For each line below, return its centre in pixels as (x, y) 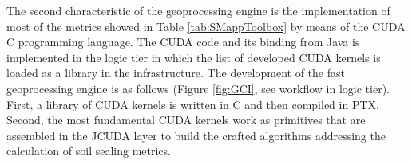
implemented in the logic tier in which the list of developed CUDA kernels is (194, 57)
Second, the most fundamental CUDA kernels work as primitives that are (186, 120)
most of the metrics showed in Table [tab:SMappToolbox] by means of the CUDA (206, 26)
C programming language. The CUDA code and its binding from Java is (183, 42)
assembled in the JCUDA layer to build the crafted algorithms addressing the (196, 135)
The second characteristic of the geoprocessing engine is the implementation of (198, 10)
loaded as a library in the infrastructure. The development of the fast (176, 73)
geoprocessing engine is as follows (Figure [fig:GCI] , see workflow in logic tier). (198, 88)
